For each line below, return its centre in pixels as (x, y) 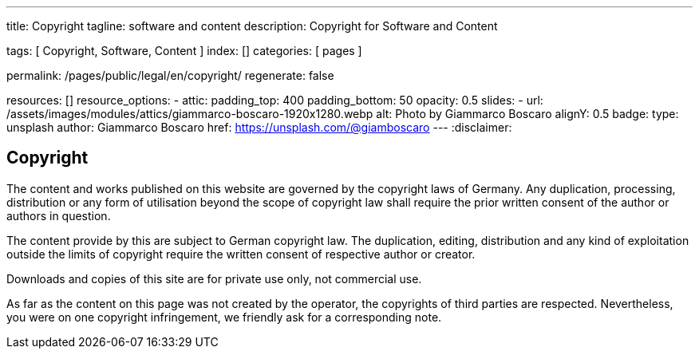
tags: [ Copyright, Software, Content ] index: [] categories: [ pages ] (184, 51)
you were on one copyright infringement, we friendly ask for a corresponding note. (224, 317)
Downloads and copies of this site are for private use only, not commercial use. (214, 278)
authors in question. (59, 215)
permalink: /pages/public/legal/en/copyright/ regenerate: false (170, 75)
